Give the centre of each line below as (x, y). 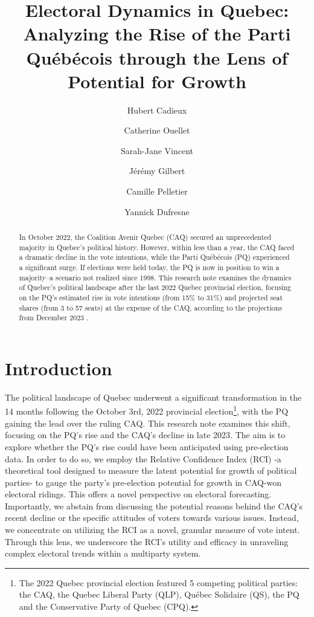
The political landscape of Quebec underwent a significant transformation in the (153, 397)
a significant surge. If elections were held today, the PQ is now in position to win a (149, 267)
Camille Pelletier (157, 191)
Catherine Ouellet (157, 130)
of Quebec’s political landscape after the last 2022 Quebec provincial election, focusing (155, 287)
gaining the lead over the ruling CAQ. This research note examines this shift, (148, 423)
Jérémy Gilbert (157, 171)
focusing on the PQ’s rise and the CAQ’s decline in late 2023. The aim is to (145, 435)
